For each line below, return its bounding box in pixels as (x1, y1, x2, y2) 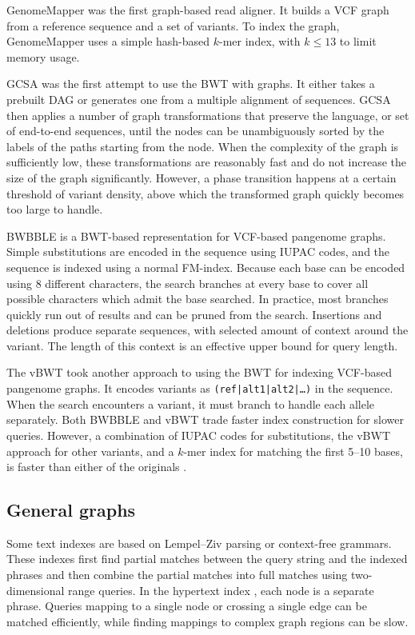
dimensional (6, 581, 65, 598)
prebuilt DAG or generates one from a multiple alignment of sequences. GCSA (6, 90, 391, 107)
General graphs (6, 497, 136, 522)
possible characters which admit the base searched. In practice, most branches (6, 290, 389, 307)
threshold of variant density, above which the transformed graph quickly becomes (6, 185, 405, 202)
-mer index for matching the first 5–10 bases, (183, 442, 403, 459)
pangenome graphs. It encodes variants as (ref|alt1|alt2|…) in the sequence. (6, 380, 393, 397)
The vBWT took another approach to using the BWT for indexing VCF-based (6, 364, 392, 381)
